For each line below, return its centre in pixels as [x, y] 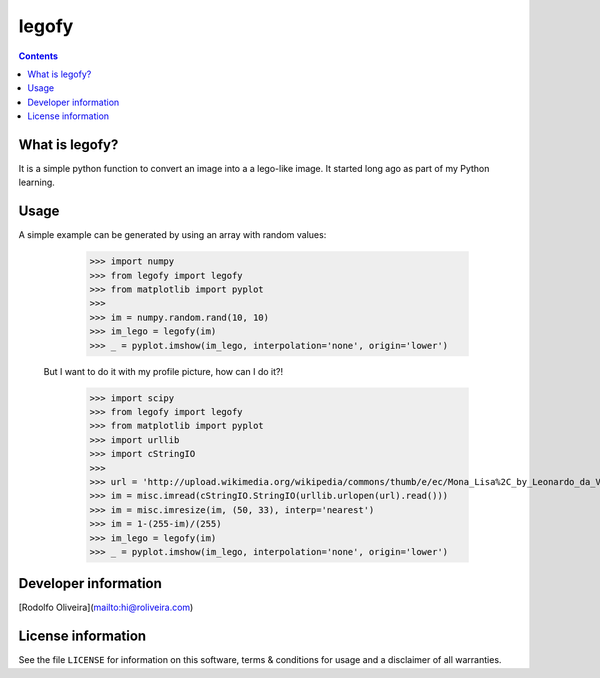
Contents [38, 56]
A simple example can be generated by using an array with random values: [172, 235]
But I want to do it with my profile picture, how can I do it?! [163, 371]
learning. [36, 182]
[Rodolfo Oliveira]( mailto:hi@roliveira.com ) [106, 607]
